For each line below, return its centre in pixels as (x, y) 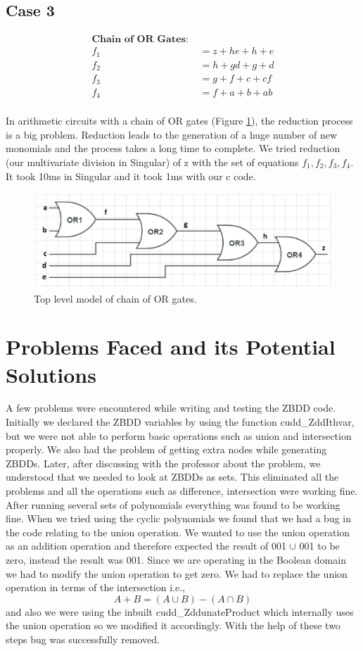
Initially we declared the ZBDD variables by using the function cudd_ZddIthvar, (180, 422)
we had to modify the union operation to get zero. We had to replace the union (177, 573)
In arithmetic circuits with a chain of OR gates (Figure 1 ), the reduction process (179, 121)
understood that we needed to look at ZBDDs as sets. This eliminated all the (172, 477)
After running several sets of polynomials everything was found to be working (173, 504)
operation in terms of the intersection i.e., (95, 587)
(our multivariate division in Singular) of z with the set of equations (152, 162)
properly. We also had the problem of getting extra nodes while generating (166, 449)
